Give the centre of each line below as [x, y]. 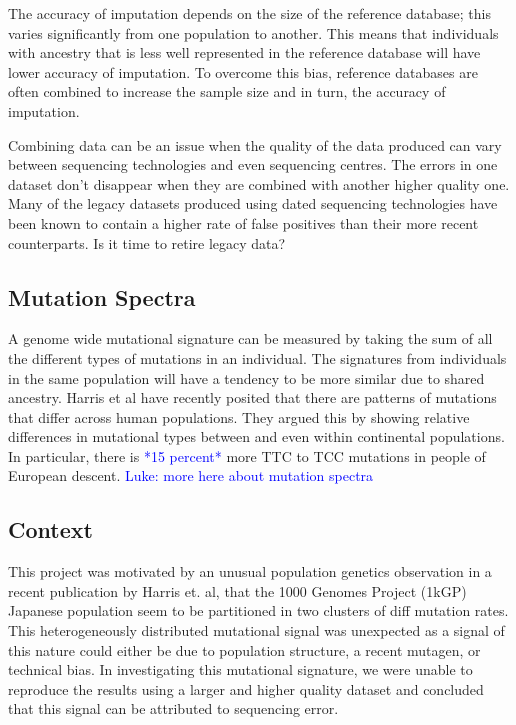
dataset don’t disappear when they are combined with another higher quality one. [259, 183]
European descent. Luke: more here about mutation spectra [191, 475]
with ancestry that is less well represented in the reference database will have [244, 52]
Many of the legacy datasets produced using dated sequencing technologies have [253, 203]
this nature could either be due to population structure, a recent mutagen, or [244, 649]
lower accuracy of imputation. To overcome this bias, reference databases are [243, 71]
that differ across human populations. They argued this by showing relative [239, 416]
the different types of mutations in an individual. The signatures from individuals [257, 357]
